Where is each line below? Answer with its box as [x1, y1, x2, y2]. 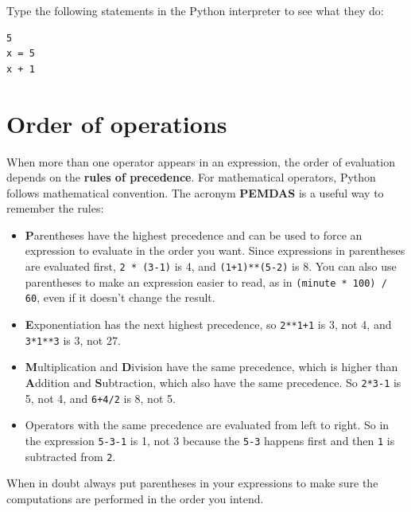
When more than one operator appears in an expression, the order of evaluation [6, 153, 395, 170]
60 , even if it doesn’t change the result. [25, 289, 215, 306]
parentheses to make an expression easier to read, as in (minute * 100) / [25, 273, 387, 290]
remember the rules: [6, 200, 104, 217]
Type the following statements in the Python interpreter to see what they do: [6, 2, 384, 18]
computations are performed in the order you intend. [6, 490, 264, 506]
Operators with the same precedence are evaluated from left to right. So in [25, 416, 390, 433]
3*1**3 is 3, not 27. [25, 331, 121, 348]
